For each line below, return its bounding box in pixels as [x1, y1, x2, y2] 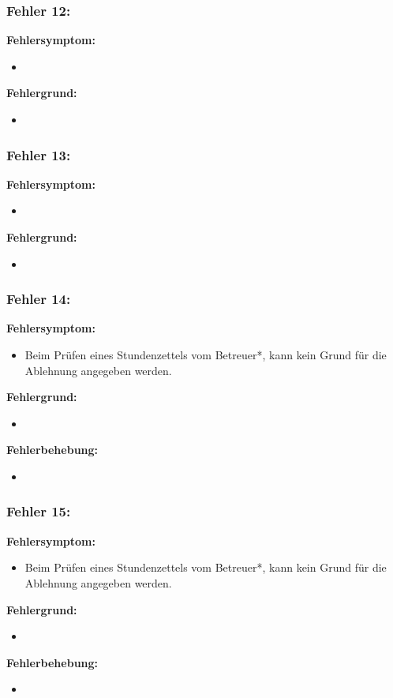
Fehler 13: [6, 144, 71, 164]
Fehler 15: [6, 501, 71, 521]
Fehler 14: [6, 289, 71, 309]
